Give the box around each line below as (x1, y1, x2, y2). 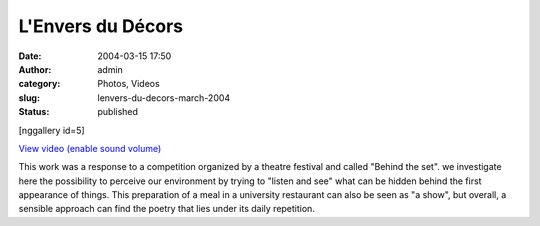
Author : (18, 63, 52, 75)
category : (18, 78, 61, 90)
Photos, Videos (97, 78, 160, 90)
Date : (18, 50, 42, 62)
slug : (18, 91, 40, 104)
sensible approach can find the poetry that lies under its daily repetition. (18, 203, 315, 215)
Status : (18, 106, 50, 118)
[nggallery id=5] (18, 124, 85, 136)
